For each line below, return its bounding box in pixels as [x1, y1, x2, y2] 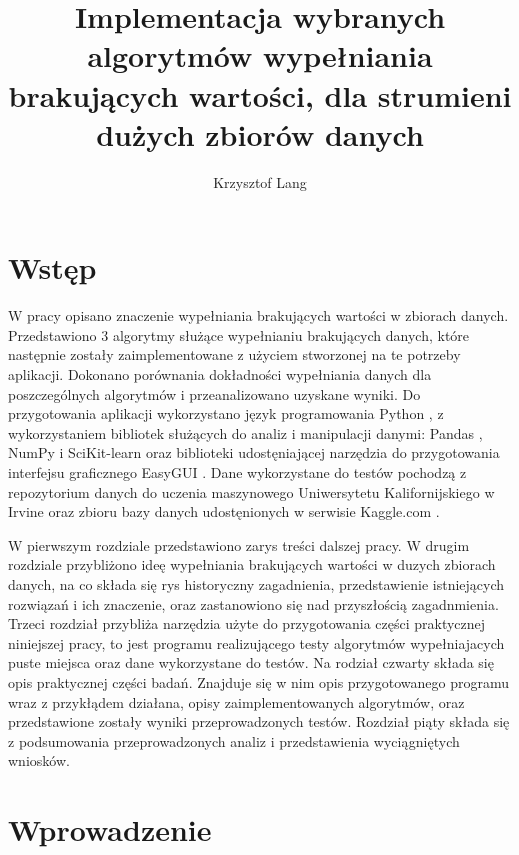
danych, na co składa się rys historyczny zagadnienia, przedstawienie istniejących [8, 573, 505, 594]
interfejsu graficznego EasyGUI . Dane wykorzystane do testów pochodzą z [8, 461, 467, 482]
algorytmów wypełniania [87, 35, 433, 76]
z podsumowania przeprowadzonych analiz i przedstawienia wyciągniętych [8, 730, 460, 751]
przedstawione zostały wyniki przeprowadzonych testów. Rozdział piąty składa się [8, 711, 510, 732]
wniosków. [8, 750, 70, 771]
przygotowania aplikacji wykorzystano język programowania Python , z [8, 403, 444, 424]
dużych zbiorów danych [96, 113, 424, 154]
